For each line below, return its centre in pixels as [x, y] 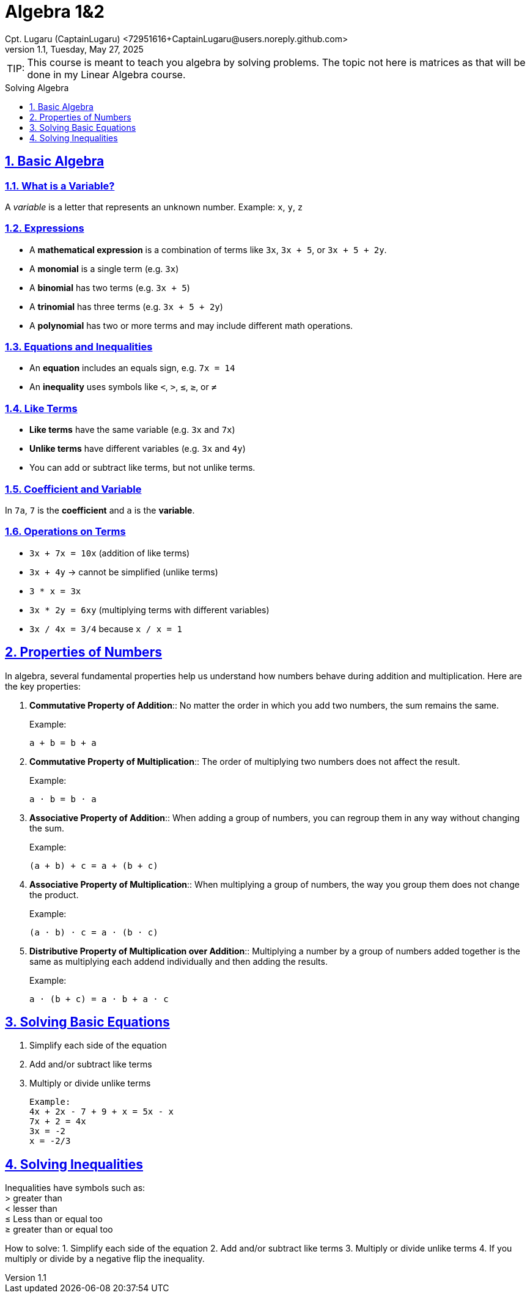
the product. [54, 894]
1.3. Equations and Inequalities [79, 347]
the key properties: [43, 686]
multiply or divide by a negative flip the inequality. [105, 1259]
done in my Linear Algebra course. [106, 74]
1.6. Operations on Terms [65, 532]
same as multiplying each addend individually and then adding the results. [179, 961]
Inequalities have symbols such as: [75, 1188]
